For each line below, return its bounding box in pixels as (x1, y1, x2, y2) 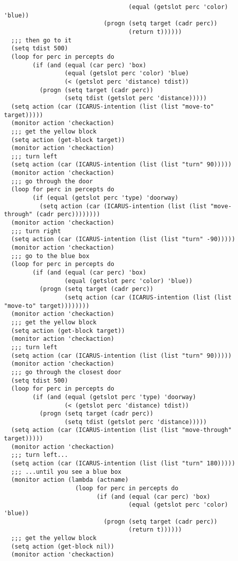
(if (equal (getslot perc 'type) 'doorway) (32, 194, 178, 202)
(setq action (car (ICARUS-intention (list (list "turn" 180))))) (11, 460, 236, 467)
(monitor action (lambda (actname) (11, 476, 129, 484)
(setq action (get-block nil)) (11, 543, 114, 550)
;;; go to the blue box (11, 252, 89, 260)
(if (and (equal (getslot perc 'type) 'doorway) (32, 393, 196, 401)
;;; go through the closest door (11, 368, 122, 376)
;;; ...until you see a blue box (11, 468, 122, 475)
